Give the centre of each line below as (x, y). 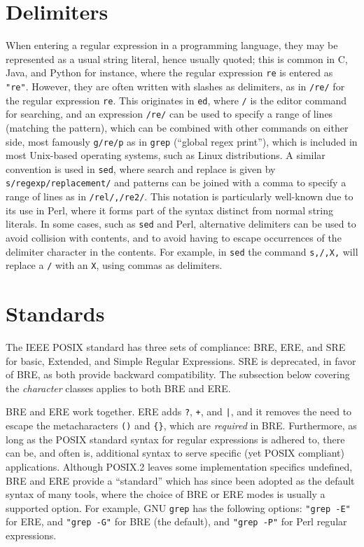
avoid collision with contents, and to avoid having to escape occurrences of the (174, 237)
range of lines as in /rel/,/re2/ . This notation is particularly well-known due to (180, 196)
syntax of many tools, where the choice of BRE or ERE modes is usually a (166, 494)
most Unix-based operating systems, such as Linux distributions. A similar (166, 155)
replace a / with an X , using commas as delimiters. (114, 265)
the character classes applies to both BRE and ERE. (118, 388)
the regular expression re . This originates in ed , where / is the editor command (176, 100)
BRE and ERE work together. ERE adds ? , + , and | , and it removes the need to (179, 411)
